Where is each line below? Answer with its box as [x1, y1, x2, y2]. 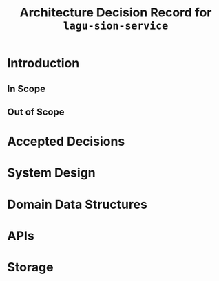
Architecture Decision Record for [19, 5, 212, 21]
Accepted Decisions [7, 134, 125, 149]
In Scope [7, 82, 46, 94]
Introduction [7, 56, 80, 71]
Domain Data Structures [7, 196, 148, 212]
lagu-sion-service [63, 19, 169, 32]
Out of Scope [7, 106, 65, 117]
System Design [7, 165, 96, 181]
